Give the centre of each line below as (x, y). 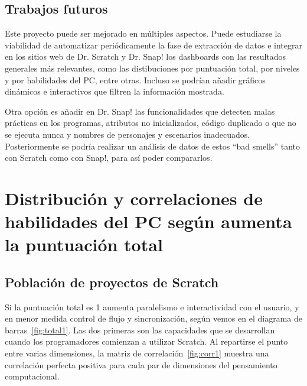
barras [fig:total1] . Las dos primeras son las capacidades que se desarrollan (140, 330)
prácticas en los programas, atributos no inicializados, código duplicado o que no (151, 123)
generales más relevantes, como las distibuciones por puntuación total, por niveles (152, 68)
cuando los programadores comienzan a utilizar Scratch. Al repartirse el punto (146, 341)
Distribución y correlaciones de (134, 198)
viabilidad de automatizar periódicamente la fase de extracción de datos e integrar (153, 45)
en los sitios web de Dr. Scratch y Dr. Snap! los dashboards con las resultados (146, 56)
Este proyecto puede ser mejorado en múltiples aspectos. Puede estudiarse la (143, 33)
